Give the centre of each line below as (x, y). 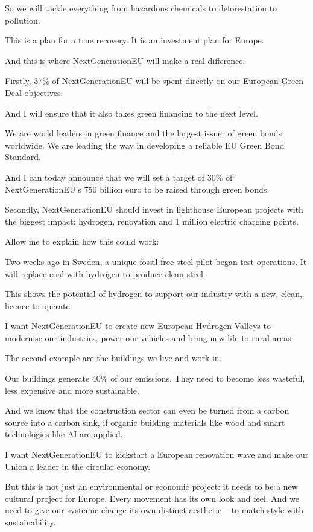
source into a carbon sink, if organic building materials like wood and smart (145, 422)
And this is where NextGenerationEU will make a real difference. (125, 60)
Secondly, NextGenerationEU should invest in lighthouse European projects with (154, 209)
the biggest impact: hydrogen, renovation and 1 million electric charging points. (152, 221)
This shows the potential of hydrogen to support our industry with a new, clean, (153, 294)
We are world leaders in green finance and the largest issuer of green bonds (144, 133)
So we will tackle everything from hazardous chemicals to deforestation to (141, 8)
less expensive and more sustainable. (72, 390)
